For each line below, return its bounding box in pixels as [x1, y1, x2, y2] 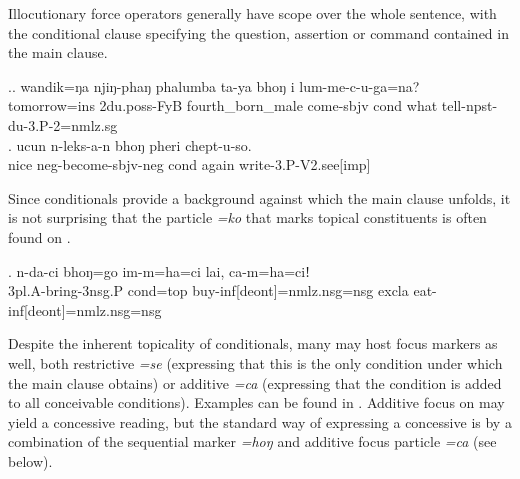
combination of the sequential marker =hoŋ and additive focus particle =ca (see [8, 431, 497, 452]
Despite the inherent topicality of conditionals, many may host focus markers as [8, 333, 498, 354]
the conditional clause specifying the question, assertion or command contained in [8, 22, 509, 43]
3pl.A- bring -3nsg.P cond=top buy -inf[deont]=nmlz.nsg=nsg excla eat [8, 280, 433, 301]
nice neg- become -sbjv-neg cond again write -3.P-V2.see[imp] [8, 154, 371, 175]
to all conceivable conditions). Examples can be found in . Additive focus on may [8, 392, 505, 413]
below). [8, 450, 53, 471]
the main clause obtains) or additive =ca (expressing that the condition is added [8, 372, 502, 393]
